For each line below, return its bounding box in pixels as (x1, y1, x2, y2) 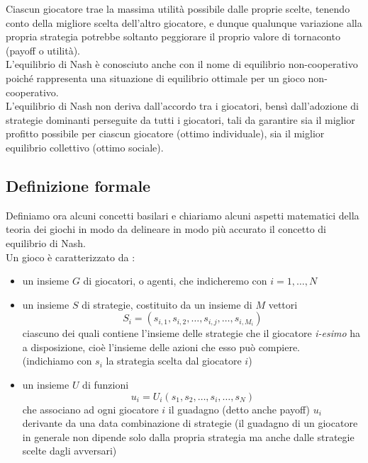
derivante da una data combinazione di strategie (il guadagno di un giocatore (22, 416, 358, 430)
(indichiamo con (22, 353, 92, 368)
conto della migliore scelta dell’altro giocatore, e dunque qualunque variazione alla (6, 15, 362, 30)
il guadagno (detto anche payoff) (168, 401, 310, 416)
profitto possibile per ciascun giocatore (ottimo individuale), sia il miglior (6, 126, 325, 141)
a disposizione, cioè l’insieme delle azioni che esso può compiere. (22, 339, 300, 354)
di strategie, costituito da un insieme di (82, 297, 252, 311)
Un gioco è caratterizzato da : (6, 249, 135, 264)
